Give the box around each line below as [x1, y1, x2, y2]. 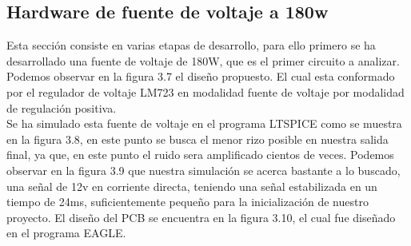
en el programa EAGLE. [6, 224, 126, 241]
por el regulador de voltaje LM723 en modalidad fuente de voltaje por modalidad [6, 83, 405, 100]
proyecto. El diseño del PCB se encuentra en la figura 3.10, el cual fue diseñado [6, 208, 396, 225]
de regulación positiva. [6, 99, 117, 116]
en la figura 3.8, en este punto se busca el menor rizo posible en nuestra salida [6, 130, 389, 147]
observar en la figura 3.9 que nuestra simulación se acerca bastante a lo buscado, [6, 161, 401, 178]
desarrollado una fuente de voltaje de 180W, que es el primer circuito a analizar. [6, 52, 400, 69]
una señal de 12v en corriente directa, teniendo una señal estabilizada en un [6, 177, 377, 194]
